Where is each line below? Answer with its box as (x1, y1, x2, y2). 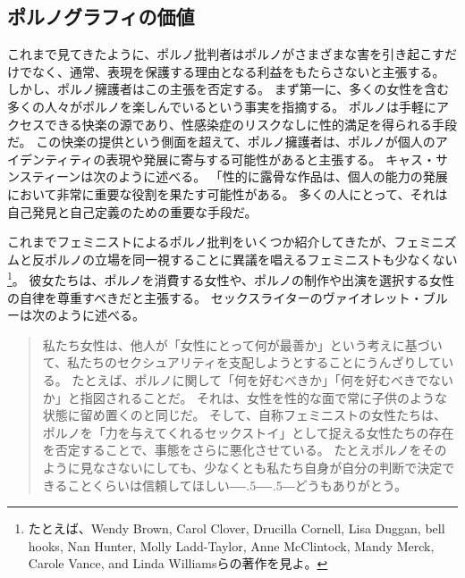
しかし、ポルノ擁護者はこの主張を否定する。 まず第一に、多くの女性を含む (7, 80, 450, 98)
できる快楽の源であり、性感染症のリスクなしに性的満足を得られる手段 (44, 114, 458, 133)
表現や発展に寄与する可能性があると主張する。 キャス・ (106, 149, 435, 168)
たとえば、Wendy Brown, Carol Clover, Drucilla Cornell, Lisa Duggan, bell (28, 519, 445, 538)
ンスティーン (7, 167, 81, 186)
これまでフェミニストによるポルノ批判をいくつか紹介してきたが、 (7, 232, 394, 251)
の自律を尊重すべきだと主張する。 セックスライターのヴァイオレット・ (7, 288, 423, 306)
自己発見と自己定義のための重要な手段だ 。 (7, 202, 258, 221)
